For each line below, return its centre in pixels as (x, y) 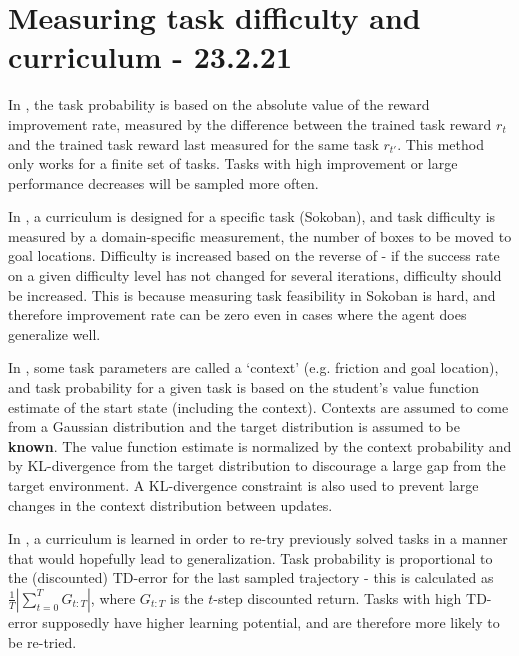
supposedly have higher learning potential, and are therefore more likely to (271, 621)
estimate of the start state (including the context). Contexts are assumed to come (258, 406)
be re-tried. (42, 641)
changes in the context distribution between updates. (170, 504)
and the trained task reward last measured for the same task (193, 143)
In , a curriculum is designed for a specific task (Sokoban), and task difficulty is (252, 216)
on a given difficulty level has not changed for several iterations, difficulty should (255, 275)
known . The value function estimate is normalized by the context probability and (260, 445)
